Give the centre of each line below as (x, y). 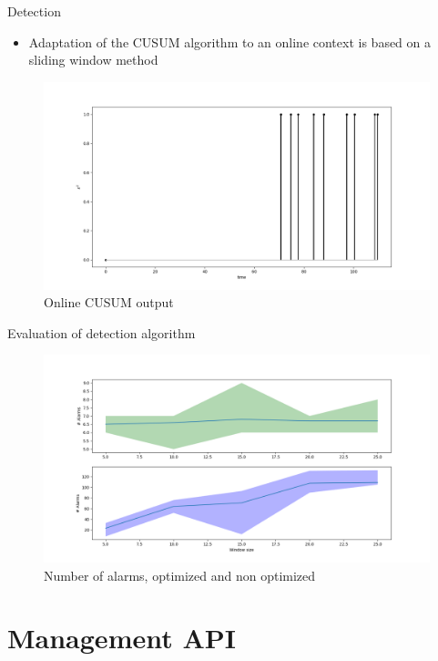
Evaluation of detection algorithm (102, 332)
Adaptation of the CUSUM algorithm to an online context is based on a (230, 41)
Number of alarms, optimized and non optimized (180, 575)
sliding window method (93, 60)
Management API (122, 638)
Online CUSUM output (109, 302)
